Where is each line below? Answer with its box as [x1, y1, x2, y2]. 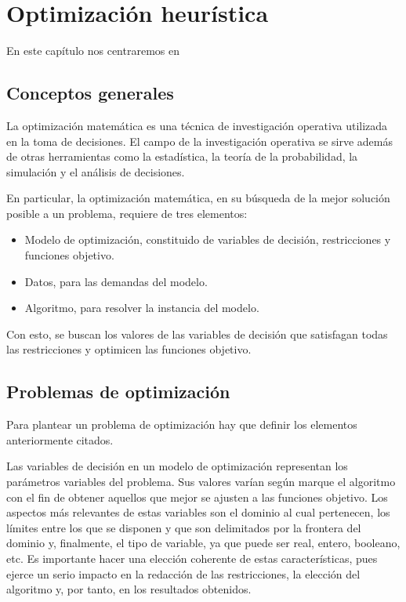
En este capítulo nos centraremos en [6, 42, 179, 59]
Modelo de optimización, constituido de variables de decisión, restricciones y [24, 231, 391, 248]
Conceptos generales [6, 81, 174, 105]
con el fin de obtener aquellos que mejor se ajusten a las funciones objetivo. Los [6, 488, 388, 505]
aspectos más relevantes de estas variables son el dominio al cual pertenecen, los [6, 504, 390, 520]
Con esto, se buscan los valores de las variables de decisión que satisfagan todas [6, 325, 388, 342]
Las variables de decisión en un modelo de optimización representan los [6, 458, 348, 474]
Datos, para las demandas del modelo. [24, 273, 208, 289]
